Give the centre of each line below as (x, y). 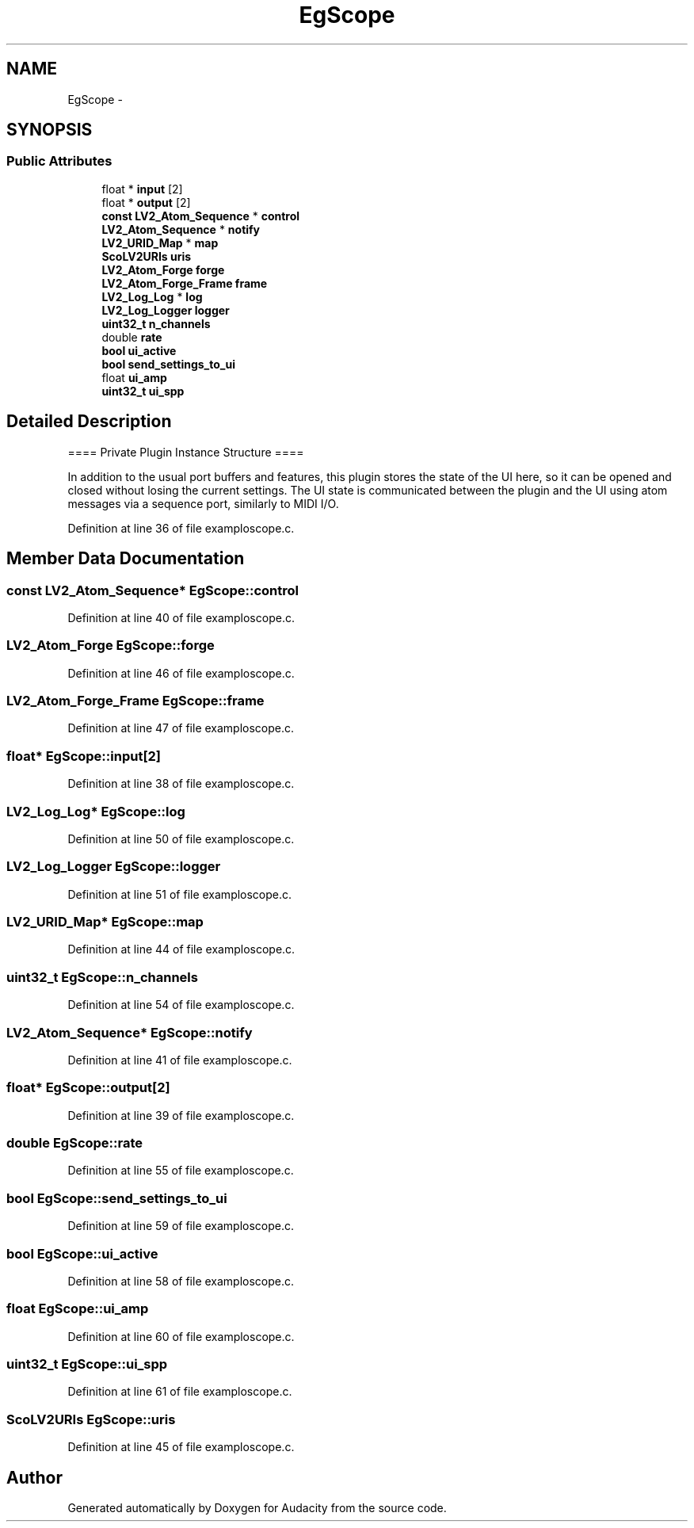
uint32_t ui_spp (143, 391)
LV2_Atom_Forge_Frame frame (185, 283)
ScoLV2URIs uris (147, 256)
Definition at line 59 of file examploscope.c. (181, 1226)
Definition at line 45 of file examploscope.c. (181, 1447)
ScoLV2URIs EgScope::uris (91, 1419)
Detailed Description (89, 422)
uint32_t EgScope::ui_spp (87, 1364)
